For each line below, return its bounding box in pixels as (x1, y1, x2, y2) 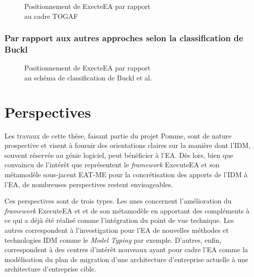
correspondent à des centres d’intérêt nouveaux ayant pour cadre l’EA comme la (4, 244, 248, 255)
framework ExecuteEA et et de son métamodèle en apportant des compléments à (4, 205, 250, 215)
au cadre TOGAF (24, 10, 78, 21)
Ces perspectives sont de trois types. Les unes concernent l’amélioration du (4, 196, 232, 206)
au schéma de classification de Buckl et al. (24, 72, 152, 82)
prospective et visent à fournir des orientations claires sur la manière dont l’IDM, (4, 140, 251, 150)
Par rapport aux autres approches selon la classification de (4, 32, 244, 44)
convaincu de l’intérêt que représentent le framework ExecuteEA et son (4, 159, 220, 170)
